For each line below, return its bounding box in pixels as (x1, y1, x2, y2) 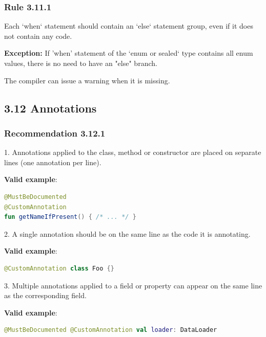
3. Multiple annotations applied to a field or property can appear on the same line (4, 280, 262, 290)
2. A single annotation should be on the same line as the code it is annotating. (4, 228, 251, 239)
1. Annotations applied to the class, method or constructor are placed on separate (4, 147, 261, 158)
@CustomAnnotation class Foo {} (4, 264, 114, 272)
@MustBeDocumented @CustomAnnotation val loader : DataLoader (4, 326, 217, 334)
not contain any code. (4, 30, 72, 41)
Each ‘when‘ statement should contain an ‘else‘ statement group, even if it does (4, 20, 253, 31)
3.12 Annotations (4, 100, 97, 116)
